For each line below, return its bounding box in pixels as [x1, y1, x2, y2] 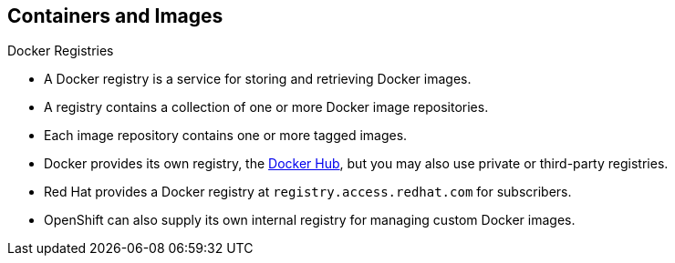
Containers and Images [7, 5, 223, 27]
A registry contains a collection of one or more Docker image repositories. [44, 99, 489, 116]
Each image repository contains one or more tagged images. [44, 127, 408, 144]
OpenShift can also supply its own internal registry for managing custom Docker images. [44, 212, 576, 228]
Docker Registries [7, 43, 114, 59]
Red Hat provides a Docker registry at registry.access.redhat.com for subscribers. [44, 184, 572, 200]
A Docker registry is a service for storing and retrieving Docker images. [44, 71, 472, 87]
